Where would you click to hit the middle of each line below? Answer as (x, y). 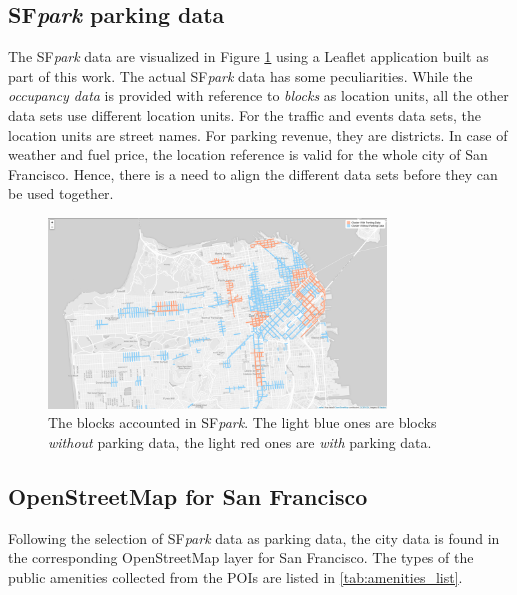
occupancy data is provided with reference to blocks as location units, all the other (258, 95)
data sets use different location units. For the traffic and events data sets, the (244, 114)
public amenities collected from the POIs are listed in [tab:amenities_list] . (235, 576)
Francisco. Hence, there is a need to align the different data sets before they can (253, 173)
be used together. (61, 193)
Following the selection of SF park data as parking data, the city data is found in (254, 537)
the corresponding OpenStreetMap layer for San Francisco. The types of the (241, 557)
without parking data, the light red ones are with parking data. (240, 441)
